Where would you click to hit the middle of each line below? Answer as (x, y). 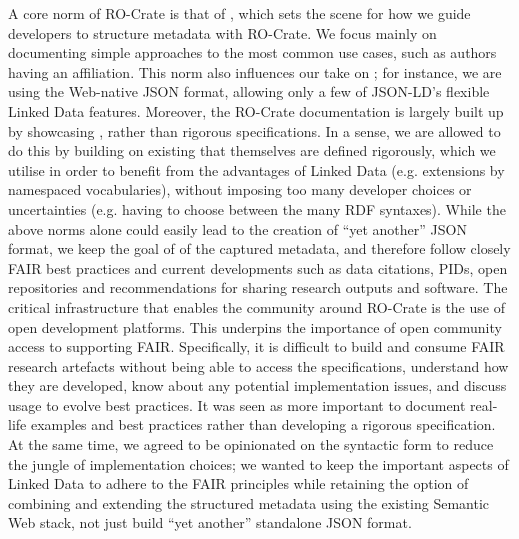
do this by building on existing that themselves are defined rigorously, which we (252, 150)
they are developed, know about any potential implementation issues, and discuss (257, 385)
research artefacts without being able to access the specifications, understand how (258, 365)
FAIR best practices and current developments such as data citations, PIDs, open (258, 267)
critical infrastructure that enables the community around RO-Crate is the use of (256, 306)
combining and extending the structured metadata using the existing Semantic (248, 502)
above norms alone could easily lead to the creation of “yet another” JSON (237, 228)
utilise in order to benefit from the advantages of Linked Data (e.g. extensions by (256, 169)
